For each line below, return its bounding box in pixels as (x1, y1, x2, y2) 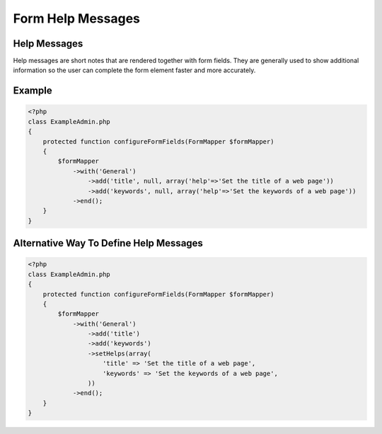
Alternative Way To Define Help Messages (13, 237, 203, 249)
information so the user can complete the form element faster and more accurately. (13, 66, 256, 74)
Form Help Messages (13, 11, 141, 26)
